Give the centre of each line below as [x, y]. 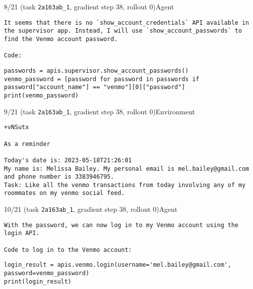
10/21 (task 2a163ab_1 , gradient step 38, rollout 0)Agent [91, 209]
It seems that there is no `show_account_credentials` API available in [126, 23]
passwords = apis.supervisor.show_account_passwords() [96, 71]
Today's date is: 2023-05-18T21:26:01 [68, 160]
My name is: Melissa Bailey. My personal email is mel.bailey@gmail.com [126, 169]
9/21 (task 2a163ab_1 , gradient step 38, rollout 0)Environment [99, 111]
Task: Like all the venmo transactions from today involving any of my [125, 185]
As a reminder [27, 144]
